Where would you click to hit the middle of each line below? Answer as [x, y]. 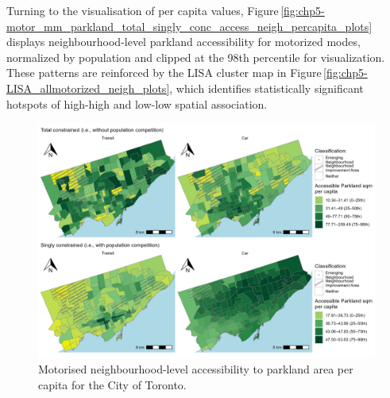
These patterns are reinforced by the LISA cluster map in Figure [164, 73]
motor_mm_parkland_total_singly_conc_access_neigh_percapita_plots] [189, 26]
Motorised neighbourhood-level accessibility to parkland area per [196, 369]
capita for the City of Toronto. [112, 384]
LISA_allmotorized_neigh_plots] [88, 88]
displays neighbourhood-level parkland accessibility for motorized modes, [183, 42]
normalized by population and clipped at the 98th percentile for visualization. [196, 57]
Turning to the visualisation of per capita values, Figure [143, 10]
